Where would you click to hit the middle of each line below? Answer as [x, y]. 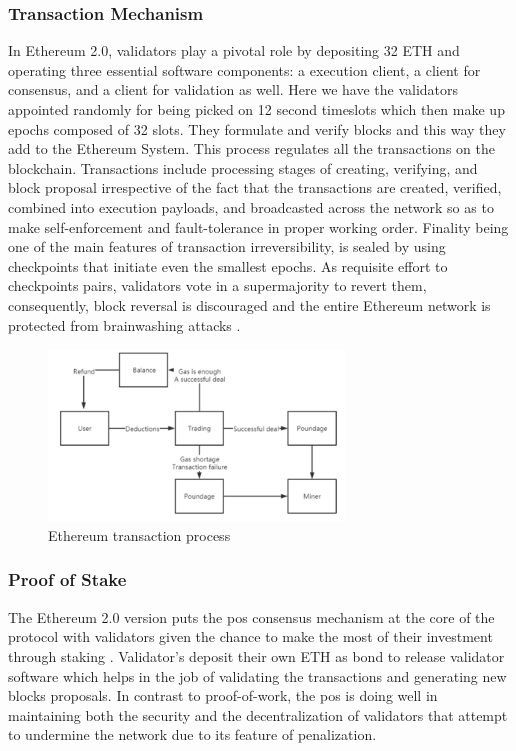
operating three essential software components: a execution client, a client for [244, 69]
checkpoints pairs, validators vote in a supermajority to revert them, [217, 285]
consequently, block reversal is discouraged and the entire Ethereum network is [249, 304]
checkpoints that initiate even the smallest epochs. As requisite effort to [228, 265]
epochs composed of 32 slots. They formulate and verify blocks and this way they [257, 128]
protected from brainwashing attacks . [124, 324]
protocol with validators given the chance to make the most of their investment [250, 636]
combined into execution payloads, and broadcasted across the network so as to [251, 206]
